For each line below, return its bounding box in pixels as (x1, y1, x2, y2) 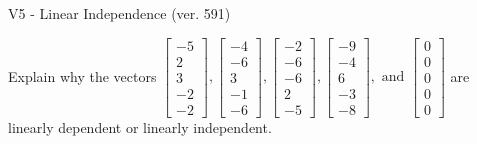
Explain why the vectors (8, 65, 157, 86)
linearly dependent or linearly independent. (8, 116, 272, 137)
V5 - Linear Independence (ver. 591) (8, 3, 231, 23)
